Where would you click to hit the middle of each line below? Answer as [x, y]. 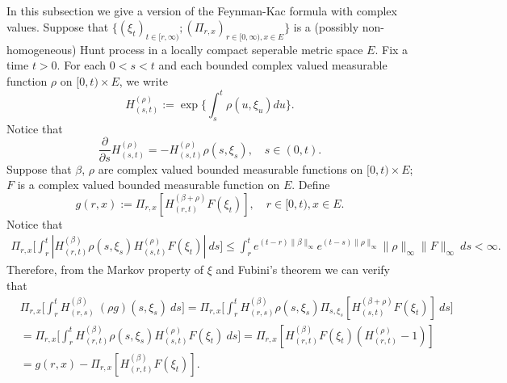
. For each [82, 65]
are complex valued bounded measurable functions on [230, 168]
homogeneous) [42, 49]
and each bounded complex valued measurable [273, 65]
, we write [144, 80]
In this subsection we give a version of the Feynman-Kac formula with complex [202, 11]
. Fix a [392, 49]
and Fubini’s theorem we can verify [303, 269]
